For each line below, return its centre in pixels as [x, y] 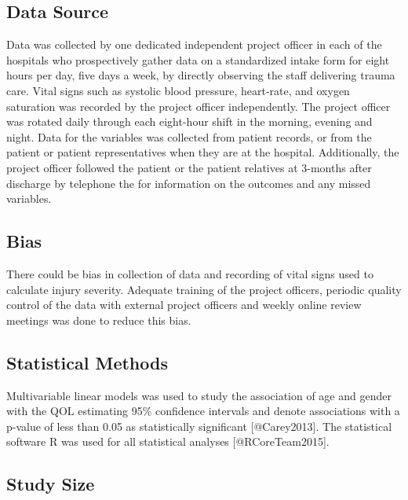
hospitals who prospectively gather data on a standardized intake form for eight [198, 59]
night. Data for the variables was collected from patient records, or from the [189, 136]
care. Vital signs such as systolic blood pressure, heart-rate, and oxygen [178, 90]
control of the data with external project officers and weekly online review [184, 305]
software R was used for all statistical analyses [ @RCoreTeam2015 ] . [168, 441]
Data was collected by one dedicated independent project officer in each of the [194, 44]
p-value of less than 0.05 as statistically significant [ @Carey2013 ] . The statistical [199, 426]
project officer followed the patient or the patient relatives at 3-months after [189, 167]
